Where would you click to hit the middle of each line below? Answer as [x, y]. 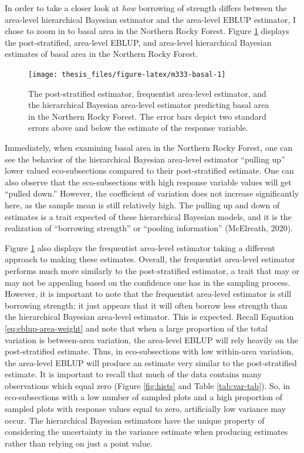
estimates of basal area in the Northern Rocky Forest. [102, 54]
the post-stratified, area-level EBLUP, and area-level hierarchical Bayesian [138, 42]
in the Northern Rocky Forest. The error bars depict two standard [147, 116]
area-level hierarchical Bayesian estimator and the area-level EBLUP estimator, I [151, 19]
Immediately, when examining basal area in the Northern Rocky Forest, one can [149, 147]
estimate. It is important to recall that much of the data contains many [133, 374]
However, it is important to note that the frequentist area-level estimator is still [148, 294]
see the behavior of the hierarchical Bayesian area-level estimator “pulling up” [145, 159]
